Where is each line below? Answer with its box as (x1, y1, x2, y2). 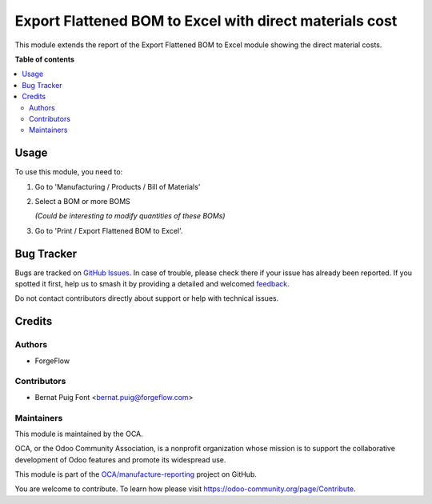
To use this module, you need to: (14, 167, 123, 177)
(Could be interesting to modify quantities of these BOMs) (34, 211, 226, 221)
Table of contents (14, 54, 75, 64)
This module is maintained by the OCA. (14, 429, 143, 438)
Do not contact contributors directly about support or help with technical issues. (14, 294, 279, 303)
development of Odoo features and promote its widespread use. (14, 454, 226, 464)
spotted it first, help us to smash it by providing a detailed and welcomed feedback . (14, 279, 290, 289)
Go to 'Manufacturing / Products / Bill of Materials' (34, 182, 201, 191)
